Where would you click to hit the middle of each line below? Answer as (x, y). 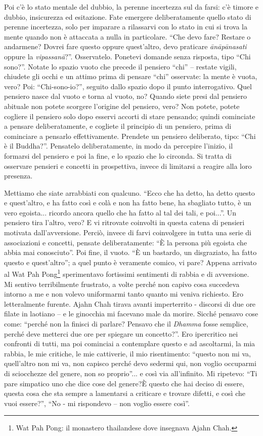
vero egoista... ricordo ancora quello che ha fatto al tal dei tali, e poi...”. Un (120, 212)
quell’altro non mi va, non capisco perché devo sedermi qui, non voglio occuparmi (130, 363)
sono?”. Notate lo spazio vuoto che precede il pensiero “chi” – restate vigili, (120, 66)
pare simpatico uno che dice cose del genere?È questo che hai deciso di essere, (124, 383)
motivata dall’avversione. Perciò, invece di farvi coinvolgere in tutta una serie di (128, 232)
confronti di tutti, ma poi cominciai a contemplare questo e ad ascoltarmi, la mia (130, 343)
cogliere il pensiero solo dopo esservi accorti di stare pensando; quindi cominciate (130, 116)
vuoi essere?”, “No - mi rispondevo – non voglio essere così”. (97, 403)
